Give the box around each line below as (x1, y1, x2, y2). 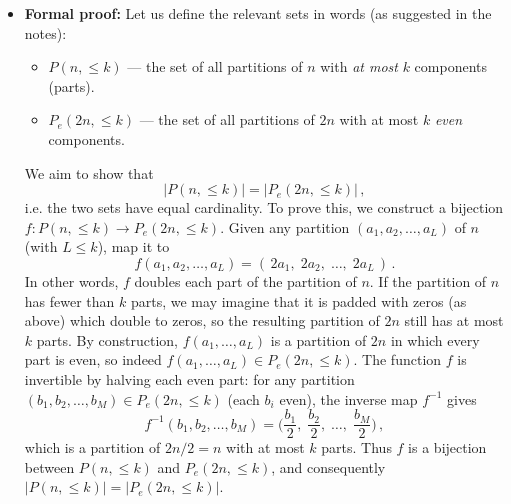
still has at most (404, 310, 504, 331)
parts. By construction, (36, 329, 178, 350)
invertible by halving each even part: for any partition (24, 368, 355, 389)
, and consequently (271, 456, 386, 477)
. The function (353, 349, 442, 370)
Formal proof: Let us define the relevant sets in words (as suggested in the (24, 3, 492, 23)
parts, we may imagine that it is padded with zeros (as (130, 290, 467, 311)
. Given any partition (220, 216, 350, 237)
